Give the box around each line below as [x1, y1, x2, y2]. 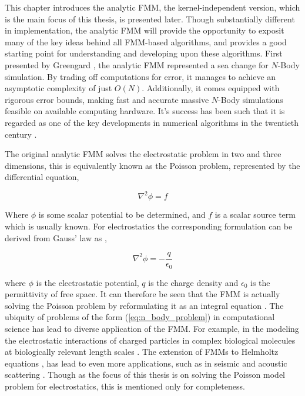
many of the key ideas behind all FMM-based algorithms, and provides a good [5, 35, 287, 48]
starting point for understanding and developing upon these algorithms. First [5, 47, 283, 59]
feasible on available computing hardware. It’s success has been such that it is [5, 105, 285, 117]
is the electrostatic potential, [36, 276, 139, 288]
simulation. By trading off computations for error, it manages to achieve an [5, 70, 276, 82]
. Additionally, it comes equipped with [142, 82, 280, 94]
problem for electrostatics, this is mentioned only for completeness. [5, 380, 245, 392]
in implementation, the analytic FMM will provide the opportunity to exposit [5, 24, 284, 36]
